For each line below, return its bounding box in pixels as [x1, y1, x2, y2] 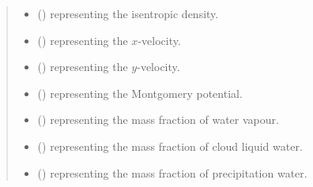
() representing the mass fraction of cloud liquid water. [37, 137, 303, 154]
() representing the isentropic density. [37, 6, 219, 21]
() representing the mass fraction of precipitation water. [37, 164, 307, 181]
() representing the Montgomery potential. [37, 84, 243, 101]
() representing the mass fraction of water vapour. [37, 111, 279, 128]
